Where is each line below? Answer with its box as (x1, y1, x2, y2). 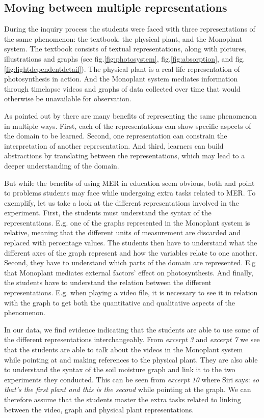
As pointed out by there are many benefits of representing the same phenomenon (4, 110, 257, 121)
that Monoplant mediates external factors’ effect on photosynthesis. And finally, (4, 267, 253, 277)
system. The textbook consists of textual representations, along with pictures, (4, 43, 247, 54)
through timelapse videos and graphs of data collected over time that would (4, 83, 241, 94)
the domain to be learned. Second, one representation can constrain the (4, 130, 227, 141)
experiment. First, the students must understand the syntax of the (4, 207, 212, 218)
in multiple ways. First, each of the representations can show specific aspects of (4, 120, 251, 131)
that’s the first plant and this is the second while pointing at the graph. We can (4, 384, 251, 395)
